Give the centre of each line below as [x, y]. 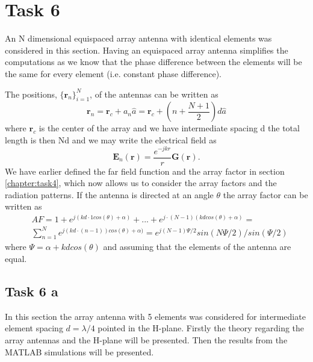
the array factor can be [265, 194]
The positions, [31, 94]
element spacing [34, 328]
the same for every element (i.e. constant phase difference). [113, 73]
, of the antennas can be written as [154, 94]
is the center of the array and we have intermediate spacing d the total [169, 128]
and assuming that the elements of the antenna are [197, 247]
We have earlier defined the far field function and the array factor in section [145, 171]
